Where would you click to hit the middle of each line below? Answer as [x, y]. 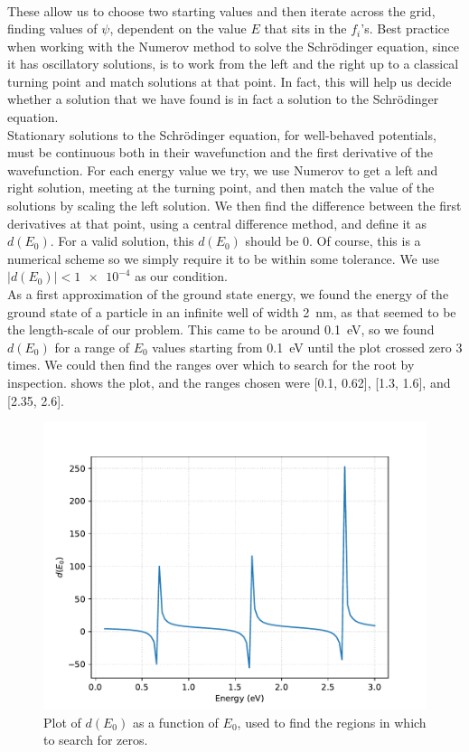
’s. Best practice [405, 28]
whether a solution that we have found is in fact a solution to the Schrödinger [223, 99]
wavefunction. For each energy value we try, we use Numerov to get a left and [223, 169]
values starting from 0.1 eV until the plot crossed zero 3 [307, 347]
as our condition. [181, 276]
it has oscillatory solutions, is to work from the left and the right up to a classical [233, 64]
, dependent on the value [178, 28]
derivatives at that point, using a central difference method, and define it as [217, 223]
